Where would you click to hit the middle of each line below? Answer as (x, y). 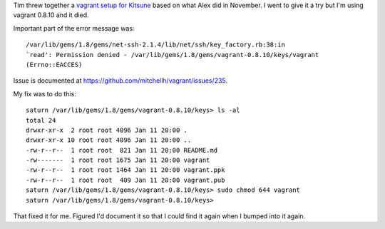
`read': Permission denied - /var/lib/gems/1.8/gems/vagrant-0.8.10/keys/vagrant (173, 55)
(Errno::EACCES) (54, 65)
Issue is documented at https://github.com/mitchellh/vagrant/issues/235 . (120, 81)
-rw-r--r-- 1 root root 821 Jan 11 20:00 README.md (122, 150)
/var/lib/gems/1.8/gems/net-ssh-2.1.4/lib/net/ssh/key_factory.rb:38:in (155, 45)
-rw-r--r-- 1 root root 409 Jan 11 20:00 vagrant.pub (125, 180)
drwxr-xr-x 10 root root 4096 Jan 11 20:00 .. (109, 140)
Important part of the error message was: (74, 28)
